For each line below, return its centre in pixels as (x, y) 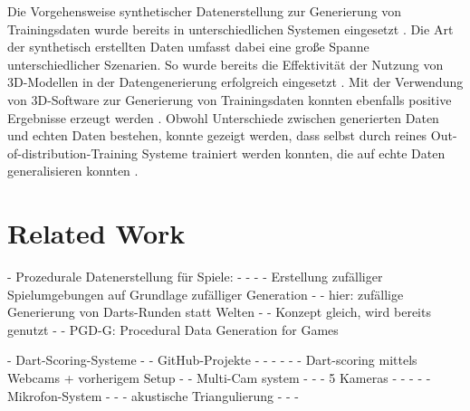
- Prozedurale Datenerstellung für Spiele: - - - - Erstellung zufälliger (195, 277)
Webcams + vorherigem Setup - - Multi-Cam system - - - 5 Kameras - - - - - (219, 378)
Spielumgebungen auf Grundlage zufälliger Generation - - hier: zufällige (206, 294)
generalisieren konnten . (73, 171)
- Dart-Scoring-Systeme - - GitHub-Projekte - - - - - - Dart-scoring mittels (212, 360)
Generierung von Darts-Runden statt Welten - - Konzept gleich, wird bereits (219, 312)
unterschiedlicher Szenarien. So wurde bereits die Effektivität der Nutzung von (225, 64)
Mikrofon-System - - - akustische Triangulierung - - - (153, 395)
